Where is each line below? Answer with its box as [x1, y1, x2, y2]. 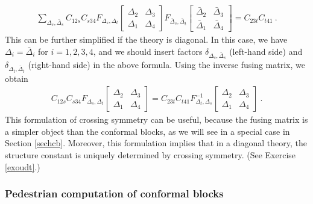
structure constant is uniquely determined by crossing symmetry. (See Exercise [5, 148, 296, 161]
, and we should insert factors [93, 45, 203, 58]
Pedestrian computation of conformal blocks [5, 186, 224, 201]
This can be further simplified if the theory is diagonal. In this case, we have [5, 33, 288, 46]
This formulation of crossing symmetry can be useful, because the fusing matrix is [5, 113, 308, 126]
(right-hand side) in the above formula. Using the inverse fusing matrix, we [28, 58, 305, 71]
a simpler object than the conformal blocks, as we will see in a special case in [5, 125, 290, 137]
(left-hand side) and [229, 45, 303, 58]
